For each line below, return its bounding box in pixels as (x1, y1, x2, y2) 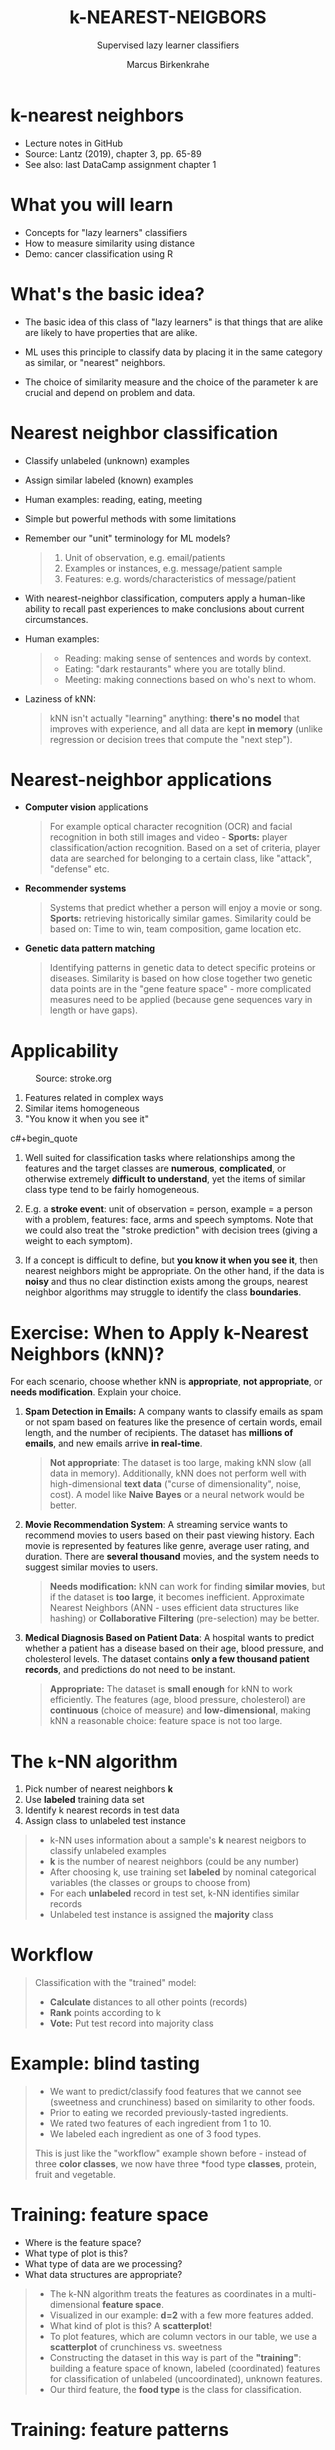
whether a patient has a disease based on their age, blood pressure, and (24, 1642, 324, 1655)
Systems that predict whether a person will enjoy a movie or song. (49, 902, 323, 914)
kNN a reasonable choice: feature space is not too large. (49, 1715, 283, 1727)
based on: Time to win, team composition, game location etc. (49, 923, 302, 935)
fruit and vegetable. (34, 2169, 117, 2181)
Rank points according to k (49, 2007, 162, 2019)
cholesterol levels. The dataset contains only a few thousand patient (24, 1653, 310, 1665)
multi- (291, 2288, 317, 2300)
